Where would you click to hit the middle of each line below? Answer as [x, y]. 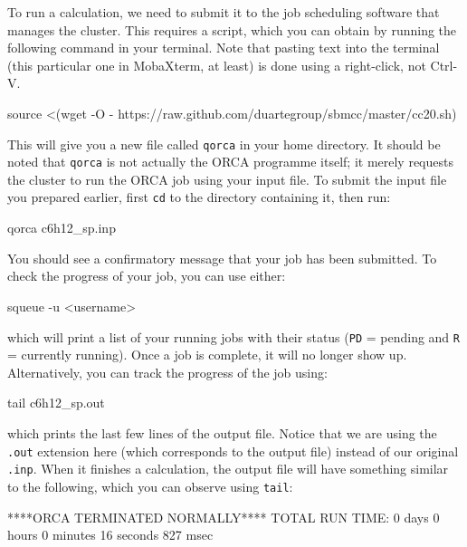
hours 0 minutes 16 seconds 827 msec [110, 535]
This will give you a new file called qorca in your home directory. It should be [224, 144]
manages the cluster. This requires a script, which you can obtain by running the [232, 29]
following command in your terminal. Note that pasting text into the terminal [224, 48]
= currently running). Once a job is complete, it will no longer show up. [207, 355]
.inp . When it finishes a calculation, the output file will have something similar [228, 469]
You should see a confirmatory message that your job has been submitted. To [222, 258]
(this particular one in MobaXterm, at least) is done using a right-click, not [217, 65]
